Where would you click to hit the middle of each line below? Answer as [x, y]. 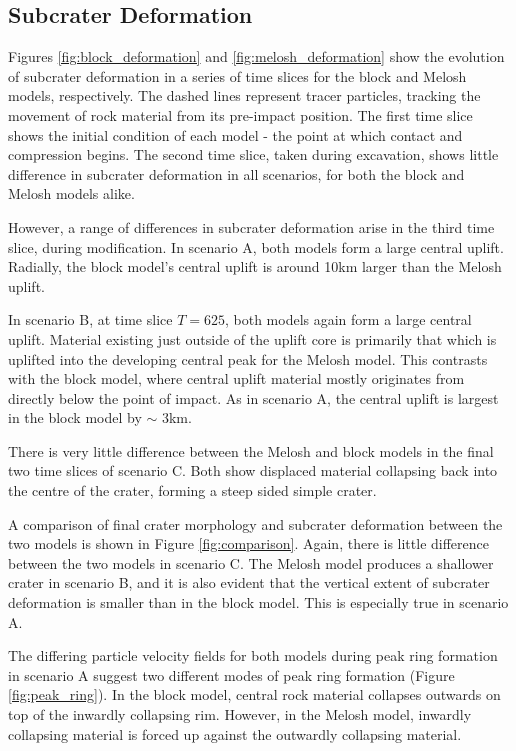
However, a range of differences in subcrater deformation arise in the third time [251, 226]
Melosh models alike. [71, 193]
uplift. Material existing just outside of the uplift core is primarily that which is [252, 338]
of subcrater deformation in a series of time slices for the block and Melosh [237, 75]
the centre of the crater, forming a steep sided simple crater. [192, 490]
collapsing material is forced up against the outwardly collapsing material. [235, 733]
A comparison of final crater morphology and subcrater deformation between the [255, 523]
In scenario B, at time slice [90, 319]
